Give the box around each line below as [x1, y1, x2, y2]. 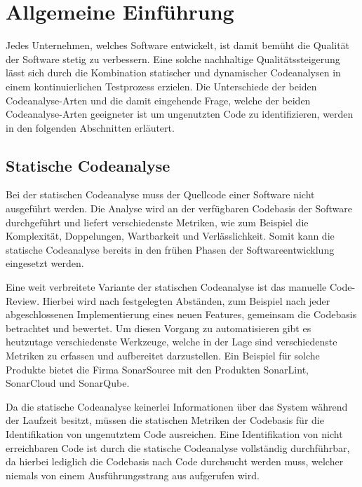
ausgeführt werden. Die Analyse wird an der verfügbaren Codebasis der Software [6, 201, 352, 216]
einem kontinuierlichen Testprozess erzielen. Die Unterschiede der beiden [6, 78, 317, 93]
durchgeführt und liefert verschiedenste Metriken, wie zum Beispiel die [6, 214, 309, 229]
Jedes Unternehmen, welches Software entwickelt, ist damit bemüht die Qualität [6, 38, 350, 53]
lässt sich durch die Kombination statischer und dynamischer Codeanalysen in [6, 65, 341, 80]
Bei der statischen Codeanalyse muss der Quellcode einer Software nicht [6, 187, 315, 202]
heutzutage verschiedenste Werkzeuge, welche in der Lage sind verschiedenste [6, 334, 337, 349]
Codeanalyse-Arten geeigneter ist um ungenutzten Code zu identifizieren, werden [6, 107, 354, 121]
